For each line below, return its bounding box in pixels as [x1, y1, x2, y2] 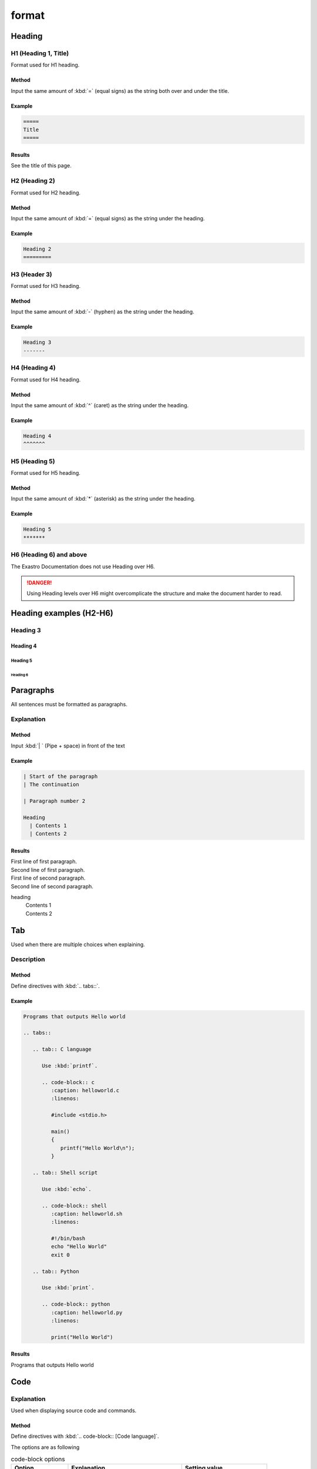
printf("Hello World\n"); [60, 1145, 135, 1151]
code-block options [11, 1455, 65, 1463]
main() [50, 1128, 70, 1135]
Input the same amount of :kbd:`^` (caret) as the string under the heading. [11, 401, 189, 408]
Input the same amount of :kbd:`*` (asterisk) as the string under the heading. [11, 495, 196, 502]
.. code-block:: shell [42, 1202, 107, 1209]
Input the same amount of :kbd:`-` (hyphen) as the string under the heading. [11, 308, 195, 316]
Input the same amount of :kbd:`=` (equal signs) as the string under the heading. [11, 214, 205, 222]
